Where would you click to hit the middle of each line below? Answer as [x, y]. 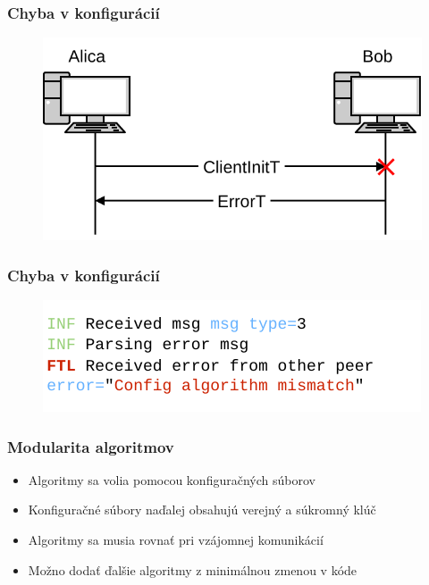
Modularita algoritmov [91, 446]
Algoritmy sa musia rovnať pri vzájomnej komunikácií [176, 540]
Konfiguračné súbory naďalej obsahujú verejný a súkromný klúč [202, 510]
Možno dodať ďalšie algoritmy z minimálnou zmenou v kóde [193, 569]
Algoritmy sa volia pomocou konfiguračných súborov [172, 479]
